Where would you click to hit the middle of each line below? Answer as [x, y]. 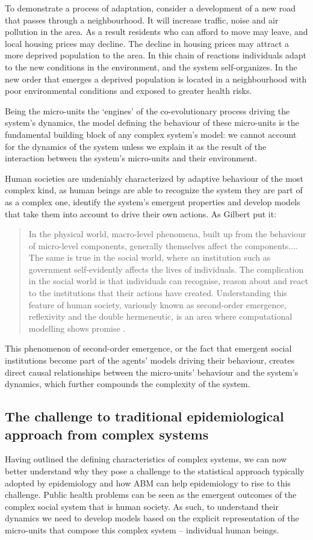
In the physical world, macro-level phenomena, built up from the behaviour [167, 234]
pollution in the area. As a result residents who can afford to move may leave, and [156, 32]
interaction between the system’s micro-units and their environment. [131, 158]
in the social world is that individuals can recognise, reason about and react [168, 281]
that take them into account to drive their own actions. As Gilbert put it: [141, 213]
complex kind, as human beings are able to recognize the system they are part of [154, 190]
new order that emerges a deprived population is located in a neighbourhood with [156, 79]
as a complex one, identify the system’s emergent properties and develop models [153, 201]
